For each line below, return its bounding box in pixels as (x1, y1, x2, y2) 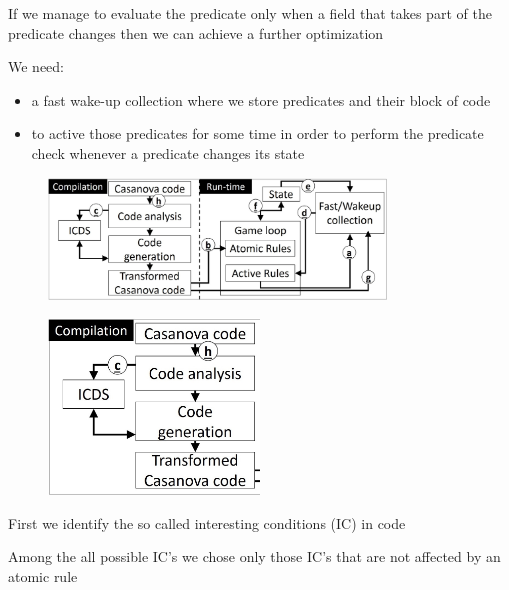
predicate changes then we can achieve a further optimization (8, 22, 384, 43)
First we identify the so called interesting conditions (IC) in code (8, 512, 406, 533)
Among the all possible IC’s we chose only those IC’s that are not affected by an (8, 546, 501, 567)
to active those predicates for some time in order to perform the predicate (31, 123, 484, 144)
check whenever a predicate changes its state (31, 142, 305, 163)
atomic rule (8, 565, 78, 586)
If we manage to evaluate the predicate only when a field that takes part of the (8, 3, 492, 23)
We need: (8, 56, 64, 77)
